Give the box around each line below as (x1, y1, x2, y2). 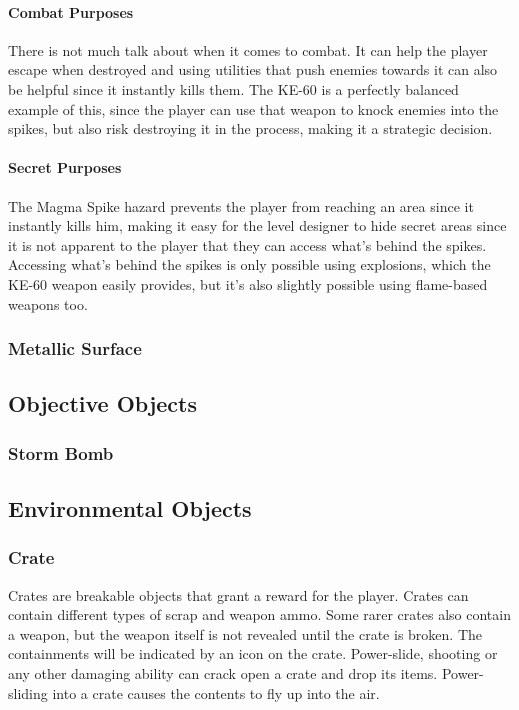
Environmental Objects (8, 492, 252, 523)
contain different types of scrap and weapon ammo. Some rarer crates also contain (8, 604, 511, 625)
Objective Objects (8, 388, 197, 419)
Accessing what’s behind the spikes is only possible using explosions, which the (8, 254, 491, 275)
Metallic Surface (8, 336, 142, 361)
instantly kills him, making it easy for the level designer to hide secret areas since (8, 215, 507, 236)
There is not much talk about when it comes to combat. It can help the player (8, 39, 488, 60)
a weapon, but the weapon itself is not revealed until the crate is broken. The (8, 623, 482, 644)
